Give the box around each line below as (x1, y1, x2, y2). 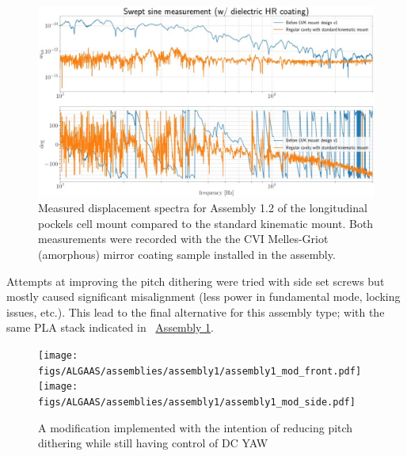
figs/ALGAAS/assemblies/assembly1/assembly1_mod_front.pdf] (38, 365, 362, 377)
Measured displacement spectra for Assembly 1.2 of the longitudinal (38, 199, 367, 216)
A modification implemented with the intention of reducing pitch (38, 419, 353, 435)
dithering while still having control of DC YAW (38, 435, 268, 451)
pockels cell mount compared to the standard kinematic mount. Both (38, 215, 374, 231)
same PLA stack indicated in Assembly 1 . (6, 319, 215, 336)
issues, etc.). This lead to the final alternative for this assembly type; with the (6, 303, 385, 320)
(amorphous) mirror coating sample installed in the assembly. (38, 245, 336, 262)
